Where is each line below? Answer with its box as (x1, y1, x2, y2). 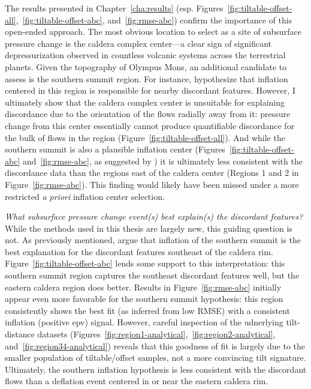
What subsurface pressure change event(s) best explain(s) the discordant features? (5, 210, 303, 223)
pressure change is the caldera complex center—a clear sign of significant (5, 37, 272, 49)
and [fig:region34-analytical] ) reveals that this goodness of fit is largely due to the (5, 339, 306, 352)
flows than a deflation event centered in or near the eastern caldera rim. (5, 375, 268, 387)
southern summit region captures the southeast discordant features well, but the (5, 269, 300, 282)
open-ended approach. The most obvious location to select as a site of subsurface (5, 25, 301, 38)
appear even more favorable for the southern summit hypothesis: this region (5, 292, 283, 305)
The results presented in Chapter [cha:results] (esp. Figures (5, 2, 224, 14)
